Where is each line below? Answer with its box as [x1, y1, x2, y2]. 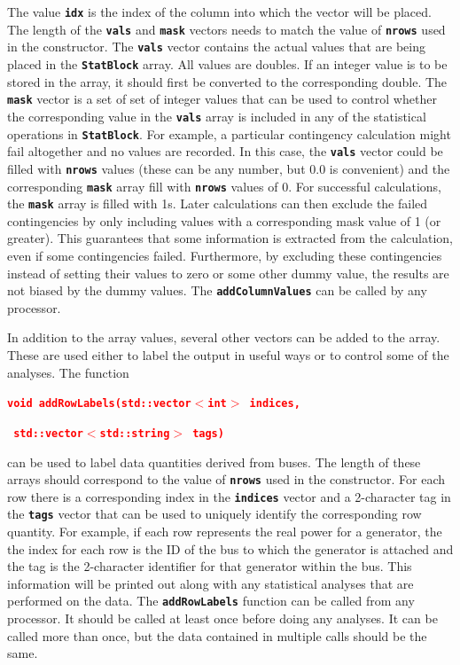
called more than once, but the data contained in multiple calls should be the [7, 626, 427, 645]
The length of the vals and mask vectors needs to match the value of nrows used [7, 20, 446, 38]
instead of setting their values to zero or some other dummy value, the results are [7, 263, 449, 282]
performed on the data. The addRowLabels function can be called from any [7, 591, 415, 610]
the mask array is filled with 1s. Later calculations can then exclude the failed [7, 194, 428, 213]
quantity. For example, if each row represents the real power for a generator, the [7, 522, 442, 541]
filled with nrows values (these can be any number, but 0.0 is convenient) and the [7, 159, 450, 177]
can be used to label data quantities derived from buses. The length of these [7, 452, 421, 471]
